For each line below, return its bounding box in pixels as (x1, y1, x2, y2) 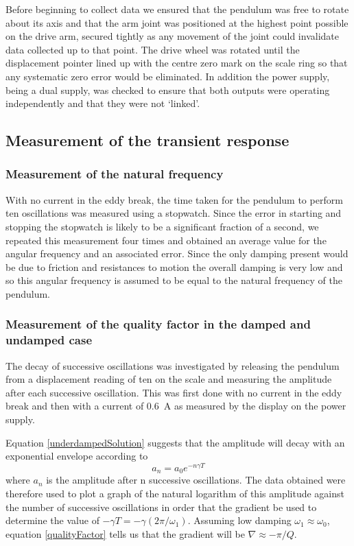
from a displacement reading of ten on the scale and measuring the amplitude (5, 372, 332, 386)
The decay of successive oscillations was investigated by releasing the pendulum (5, 358, 340, 372)
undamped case (5, 331, 93, 348)
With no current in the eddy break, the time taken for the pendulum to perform (5, 192, 343, 206)
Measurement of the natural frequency (5, 165, 224, 182)
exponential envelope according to (5, 449, 148, 463)
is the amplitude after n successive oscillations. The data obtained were (46, 473, 346, 487)
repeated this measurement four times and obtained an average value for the (5, 233, 327, 247)
